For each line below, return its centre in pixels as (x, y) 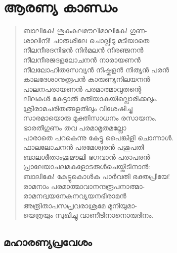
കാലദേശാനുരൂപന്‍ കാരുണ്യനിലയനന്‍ (87, 79)
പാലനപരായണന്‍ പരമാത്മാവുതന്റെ (82, 89)
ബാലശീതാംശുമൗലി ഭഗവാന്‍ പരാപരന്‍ (87, 157)
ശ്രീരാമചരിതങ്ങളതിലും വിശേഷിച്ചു (78, 108)
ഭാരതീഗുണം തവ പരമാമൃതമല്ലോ (75, 128)
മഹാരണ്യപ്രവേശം (48, 242)
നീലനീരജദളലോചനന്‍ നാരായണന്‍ (82, 59)
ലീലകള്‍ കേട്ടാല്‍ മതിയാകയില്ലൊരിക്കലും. (90, 98)
